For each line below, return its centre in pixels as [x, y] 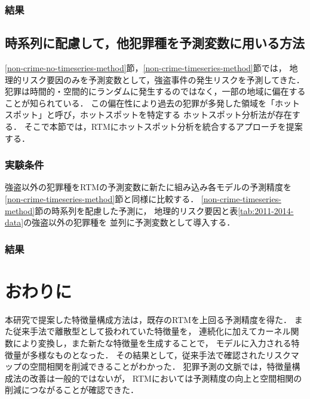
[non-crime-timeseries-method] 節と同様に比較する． [102, 199]
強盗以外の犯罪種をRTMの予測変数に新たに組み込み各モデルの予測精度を [148, 187]
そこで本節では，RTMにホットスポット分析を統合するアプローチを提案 [163, 127]
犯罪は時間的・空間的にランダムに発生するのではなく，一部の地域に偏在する [155, 91]
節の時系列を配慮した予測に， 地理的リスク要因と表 [136, 210]
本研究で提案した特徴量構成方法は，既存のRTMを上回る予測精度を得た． [148, 319]
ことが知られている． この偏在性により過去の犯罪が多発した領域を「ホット [152, 103]
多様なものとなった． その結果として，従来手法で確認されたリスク [160, 354]
